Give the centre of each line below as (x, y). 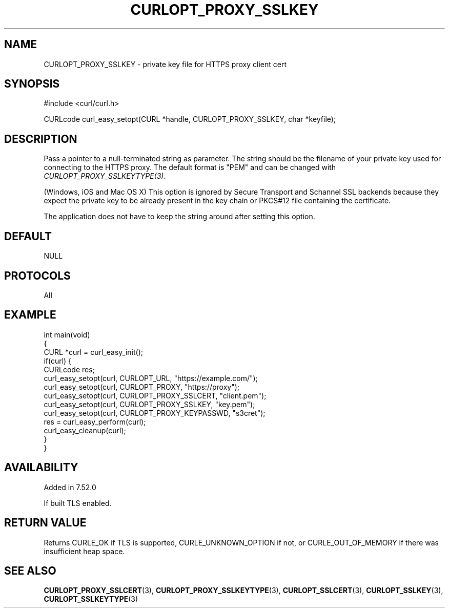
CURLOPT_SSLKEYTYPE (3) (91, 599)
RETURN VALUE (45, 523)
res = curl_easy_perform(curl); (95, 421)
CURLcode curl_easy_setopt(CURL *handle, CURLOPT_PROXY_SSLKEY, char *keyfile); (190, 119)
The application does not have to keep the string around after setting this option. (179, 217)
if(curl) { (58, 361)
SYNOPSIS (32, 84)
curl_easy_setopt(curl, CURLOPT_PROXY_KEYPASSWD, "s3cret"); (155, 413)
